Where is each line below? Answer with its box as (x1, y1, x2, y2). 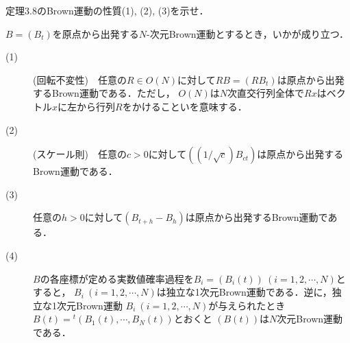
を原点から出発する (52, 26, 139, 40)
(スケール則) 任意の (33, 147, 127, 161)
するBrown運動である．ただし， (33, 86, 175, 100)
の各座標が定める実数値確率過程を (40, 271, 194, 285)
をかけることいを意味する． (122, 99, 247, 113)
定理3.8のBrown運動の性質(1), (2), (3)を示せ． (5, 3, 209, 17)
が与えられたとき (208, 298, 286, 312)
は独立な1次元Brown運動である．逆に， (156, 285, 332, 299)
